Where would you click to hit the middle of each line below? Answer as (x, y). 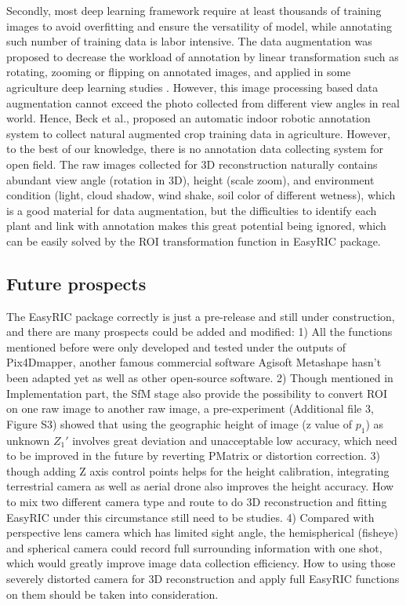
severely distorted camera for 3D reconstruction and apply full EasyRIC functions (203, 578)
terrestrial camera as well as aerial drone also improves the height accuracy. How (200, 486)
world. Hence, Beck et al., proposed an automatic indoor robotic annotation (188, 118)
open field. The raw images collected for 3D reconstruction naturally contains (192, 164)
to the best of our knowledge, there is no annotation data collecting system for (195, 149)
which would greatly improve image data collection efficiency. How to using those (201, 563)
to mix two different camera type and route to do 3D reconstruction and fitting (197, 502)
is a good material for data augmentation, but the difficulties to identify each (192, 210)
